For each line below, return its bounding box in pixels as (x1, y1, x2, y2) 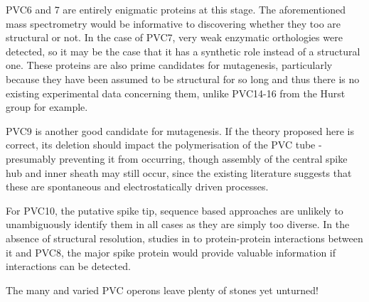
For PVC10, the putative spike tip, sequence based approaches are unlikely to (6, 203, 343, 217)
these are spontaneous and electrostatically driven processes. (6, 179, 269, 194)
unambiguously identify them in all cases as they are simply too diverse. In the (6, 217, 350, 232)
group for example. (6, 99, 88, 114)
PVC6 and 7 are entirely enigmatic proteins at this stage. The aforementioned (6, 2, 346, 16)
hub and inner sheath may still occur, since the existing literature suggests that (6, 165, 352, 180)
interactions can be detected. (6, 259, 131, 274)
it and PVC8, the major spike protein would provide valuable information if (6, 244, 336, 259)
